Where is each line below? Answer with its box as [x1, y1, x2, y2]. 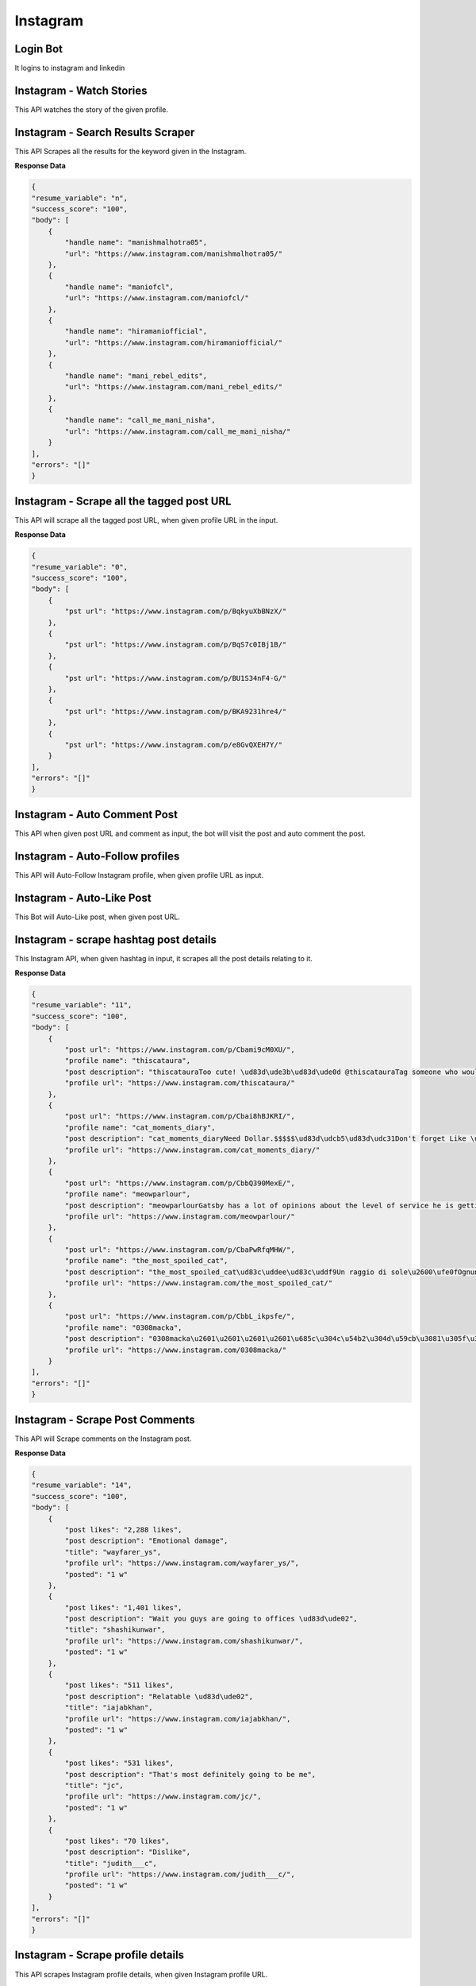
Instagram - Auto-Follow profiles [14, 849, 180, 863]
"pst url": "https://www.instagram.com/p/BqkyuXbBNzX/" [64, 607, 287, 616]
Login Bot [14, 42, 63, 56]
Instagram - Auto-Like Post [14, 891, 152, 905]
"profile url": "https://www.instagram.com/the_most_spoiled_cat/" [64, 1279, 333, 1288]
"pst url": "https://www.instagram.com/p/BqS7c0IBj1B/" [64, 640, 287, 649]
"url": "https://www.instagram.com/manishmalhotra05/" [64, 249, 283, 258]
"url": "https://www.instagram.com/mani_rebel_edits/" [64, 382, 283, 392]
